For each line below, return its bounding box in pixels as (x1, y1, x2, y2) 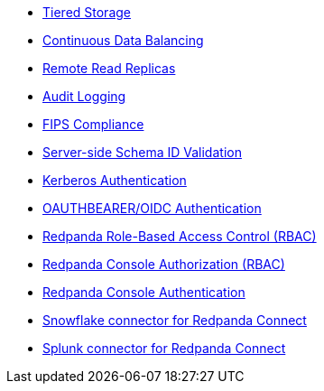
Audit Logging (42, 88, 126, 104)
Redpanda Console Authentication (42, 284, 245, 300)
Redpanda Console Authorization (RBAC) (42, 256, 285, 272)
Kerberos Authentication (42, 172, 187, 188)
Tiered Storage (42, 5, 131, 20)
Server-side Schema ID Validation (42, 144, 242, 160)
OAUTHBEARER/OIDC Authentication (42, 200, 262, 216)
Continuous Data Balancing (42, 33, 204, 48)
